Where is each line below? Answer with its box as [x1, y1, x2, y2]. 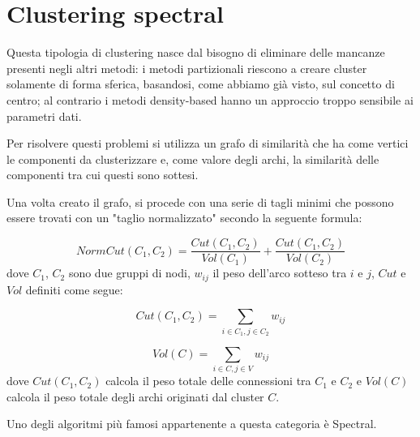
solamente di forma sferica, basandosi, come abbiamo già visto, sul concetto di [6, 75, 395, 92]
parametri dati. [6, 107, 82, 124]
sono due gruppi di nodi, [68, 264, 191, 281]
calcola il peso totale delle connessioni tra [105, 372, 311, 389]
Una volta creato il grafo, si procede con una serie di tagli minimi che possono [6, 193, 394, 210]
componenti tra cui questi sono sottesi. [6, 166, 199, 183]
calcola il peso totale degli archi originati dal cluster [6, 388, 264, 405]
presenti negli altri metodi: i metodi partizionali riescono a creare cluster [6, 59, 367, 76]
